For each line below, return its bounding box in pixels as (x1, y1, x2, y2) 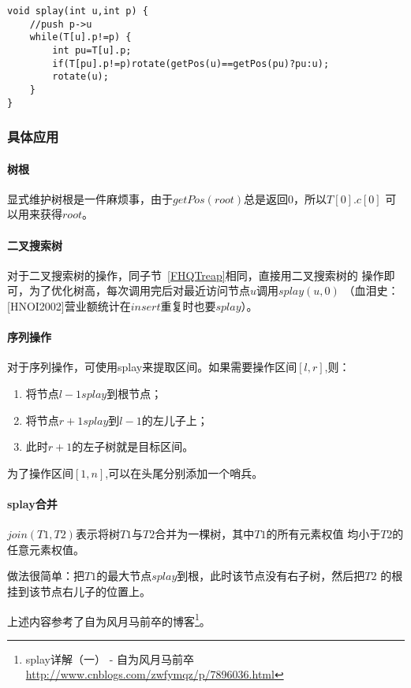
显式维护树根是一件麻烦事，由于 (7, 190, 173, 206)
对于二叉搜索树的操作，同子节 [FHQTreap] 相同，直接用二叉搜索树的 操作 (7, 266, 384, 283)
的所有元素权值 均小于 (266, 526, 381, 542)
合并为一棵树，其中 (155, 526, 255, 542)
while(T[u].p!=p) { (29, 32, 132, 43)
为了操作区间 (7, 464, 73, 481)
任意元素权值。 (7, 541, 84, 557)
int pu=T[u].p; (52, 44, 132, 56)
